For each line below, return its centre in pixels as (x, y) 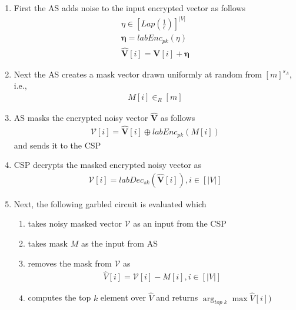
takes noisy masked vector (75, 223)
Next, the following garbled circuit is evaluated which (110, 203)
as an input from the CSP (180, 223)
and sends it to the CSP (57, 145)
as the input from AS (119, 243)
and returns (177, 297)
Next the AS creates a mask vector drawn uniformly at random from (138, 74)
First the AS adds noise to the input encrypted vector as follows (129, 8)
